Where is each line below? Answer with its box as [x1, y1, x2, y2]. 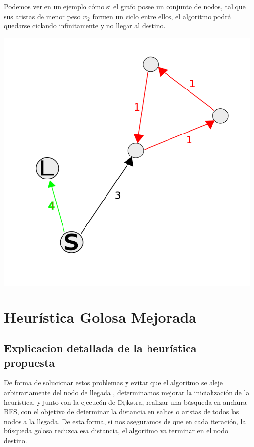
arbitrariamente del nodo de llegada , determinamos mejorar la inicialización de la [4, 387, 250, 397]
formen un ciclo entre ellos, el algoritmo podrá [92, 11, 231, 21]
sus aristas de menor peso [4, 11, 81, 21]
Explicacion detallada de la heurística [4, 340, 197, 356]
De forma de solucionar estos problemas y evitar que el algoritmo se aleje [4, 378, 223, 388]
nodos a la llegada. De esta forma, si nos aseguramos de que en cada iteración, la [4, 416, 246, 426]
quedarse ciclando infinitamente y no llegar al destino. [4, 21, 166, 31]
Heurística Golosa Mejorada [4, 307, 197, 327]
